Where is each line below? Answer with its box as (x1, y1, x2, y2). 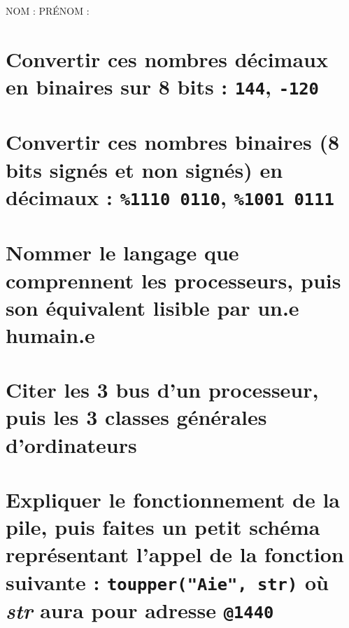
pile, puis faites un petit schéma (6, 512, 320, 541)
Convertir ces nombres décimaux (6, 44, 328, 73)
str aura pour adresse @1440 (6, 595, 274, 624)
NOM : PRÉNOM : (6, 4, 90, 18)
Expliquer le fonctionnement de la (6, 485, 340, 514)
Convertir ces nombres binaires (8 (6, 127, 340, 156)
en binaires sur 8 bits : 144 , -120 (6, 71, 319, 100)
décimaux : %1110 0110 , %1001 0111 (6, 182, 334, 211)
